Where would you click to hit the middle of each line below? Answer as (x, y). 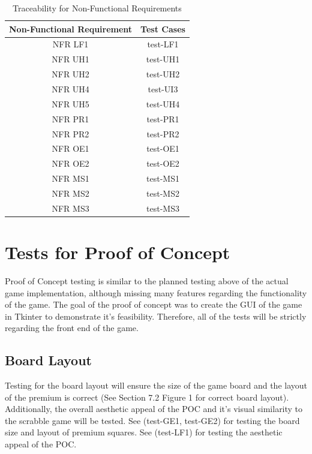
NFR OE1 (70, 148)
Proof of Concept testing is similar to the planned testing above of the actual (147, 280)
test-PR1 (163, 118)
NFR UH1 (70, 59)
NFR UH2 (70, 74)
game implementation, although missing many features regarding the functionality (156, 292)
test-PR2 (163, 133)
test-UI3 (163, 88)
